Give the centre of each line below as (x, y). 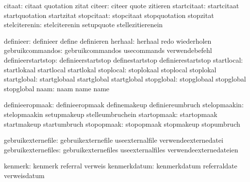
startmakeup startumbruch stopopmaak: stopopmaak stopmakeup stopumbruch (122, 124)
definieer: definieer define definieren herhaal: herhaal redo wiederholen (108, 41)
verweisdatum (24, 175)
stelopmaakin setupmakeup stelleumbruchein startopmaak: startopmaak (111, 114)
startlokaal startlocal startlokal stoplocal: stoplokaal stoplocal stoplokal (110, 69)
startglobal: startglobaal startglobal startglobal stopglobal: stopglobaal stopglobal (125, 79)
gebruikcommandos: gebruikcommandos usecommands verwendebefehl (108, 50)
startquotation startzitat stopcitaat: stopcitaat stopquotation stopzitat (109, 15)
